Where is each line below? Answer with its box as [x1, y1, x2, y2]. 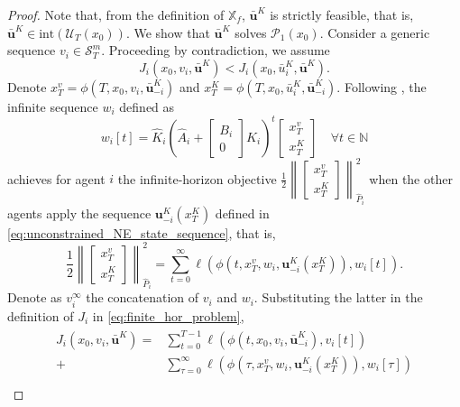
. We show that [125, 23, 210, 42]
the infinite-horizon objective [117, 169, 277, 188]
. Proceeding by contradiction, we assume [101, 41, 330, 60]
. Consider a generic [319, 23, 430, 42]
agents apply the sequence [7, 203, 152, 222]
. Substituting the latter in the [253, 288, 423, 307]
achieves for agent [7, 169, 106, 188]
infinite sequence [7, 97, 98, 116]
